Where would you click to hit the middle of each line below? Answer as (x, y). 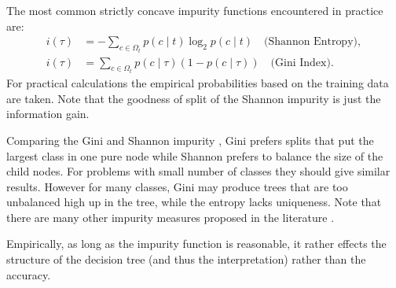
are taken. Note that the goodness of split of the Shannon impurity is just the (194, 98)
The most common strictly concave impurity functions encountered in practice (195, 10)
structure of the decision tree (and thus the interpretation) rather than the (186, 259)
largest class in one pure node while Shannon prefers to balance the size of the (195, 155)
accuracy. (29, 274)
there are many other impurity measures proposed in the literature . (170, 217)
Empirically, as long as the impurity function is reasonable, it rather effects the (196, 244)
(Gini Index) (301, 63)
